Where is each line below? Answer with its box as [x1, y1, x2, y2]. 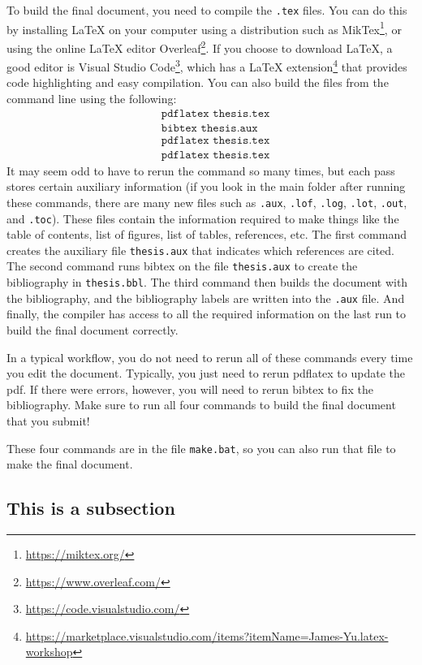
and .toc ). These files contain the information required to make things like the [6, 209, 399, 227]
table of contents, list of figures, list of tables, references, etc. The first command [6, 226, 407, 243]
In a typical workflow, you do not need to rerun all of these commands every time [6, 348, 413, 365]
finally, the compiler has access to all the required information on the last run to [6, 305, 407, 322]
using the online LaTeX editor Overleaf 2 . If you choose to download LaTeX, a [6, 37, 393, 56]
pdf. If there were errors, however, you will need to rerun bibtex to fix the [6, 380, 373, 397]
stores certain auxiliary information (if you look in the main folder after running [6, 178, 406, 195]
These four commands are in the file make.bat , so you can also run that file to [6, 439, 396, 456]
